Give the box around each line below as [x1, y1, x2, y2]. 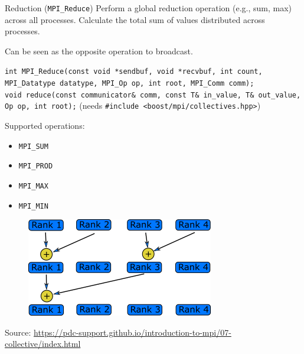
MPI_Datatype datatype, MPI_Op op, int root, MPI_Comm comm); [5, 79, 254, 88]
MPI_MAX [18, 181, 48, 190]
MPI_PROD [18, 162, 53, 171]
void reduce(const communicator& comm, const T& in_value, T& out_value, [5, 90, 301, 99]
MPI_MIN [18, 202, 48, 210]
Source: [5, 326, 31, 338]
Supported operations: [5, 119, 85, 132]
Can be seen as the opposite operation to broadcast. [5, 44, 193, 57]
